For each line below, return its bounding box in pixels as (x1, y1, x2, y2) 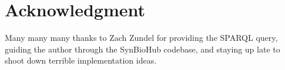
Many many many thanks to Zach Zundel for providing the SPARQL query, (5, 32, 278, 44)
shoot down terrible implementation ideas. (5, 54, 157, 66)
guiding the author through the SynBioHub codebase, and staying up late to (5, 43, 280, 55)
